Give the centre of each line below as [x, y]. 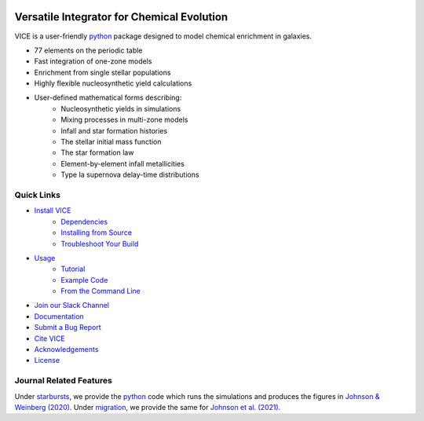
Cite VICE [50, 339]
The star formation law [97, 152]
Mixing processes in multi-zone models [124, 120]
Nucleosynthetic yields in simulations [121, 108]
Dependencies [84, 221]
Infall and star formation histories [114, 130]
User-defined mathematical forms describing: [108, 97]
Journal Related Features [64, 381]
